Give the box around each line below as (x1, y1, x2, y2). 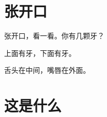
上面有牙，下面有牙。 (4, 47, 76, 58)
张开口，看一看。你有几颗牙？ (4, 30, 104, 41)
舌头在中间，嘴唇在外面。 (4, 65, 90, 75)
